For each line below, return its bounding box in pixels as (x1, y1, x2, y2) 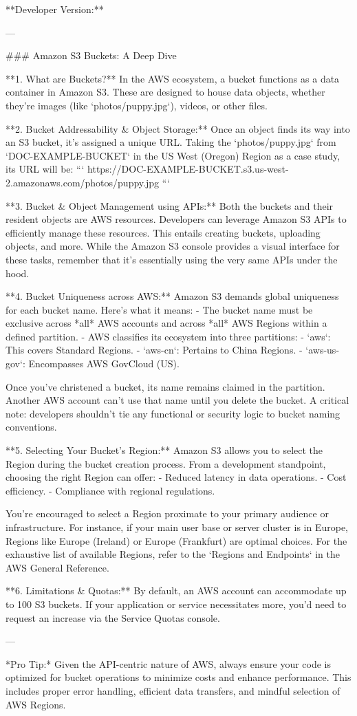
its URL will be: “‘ (6, 162, 85, 176)
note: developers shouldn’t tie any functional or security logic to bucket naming (6, 406, 340, 420)
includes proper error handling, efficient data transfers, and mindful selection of (6, 683, 340, 697)
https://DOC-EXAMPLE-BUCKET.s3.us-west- (87, 162, 289, 176)
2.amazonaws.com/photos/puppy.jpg (6, 175, 160, 189)
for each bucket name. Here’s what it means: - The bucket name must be (6, 302, 313, 316)
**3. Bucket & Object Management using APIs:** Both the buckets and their (6, 198, 334, 213)
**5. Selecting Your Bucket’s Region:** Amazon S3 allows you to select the (6, 443, 323, 457)
